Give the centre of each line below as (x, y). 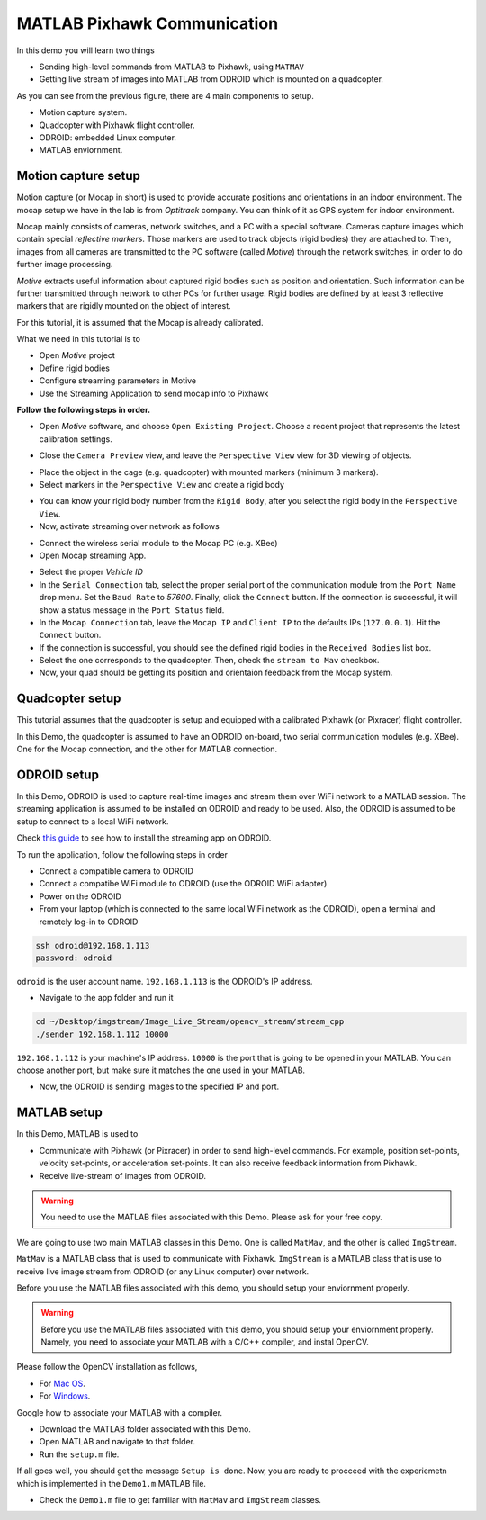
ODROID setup (58, 774)
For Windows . (65, 1396)
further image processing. (65, 265)
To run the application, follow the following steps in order (122, 854)
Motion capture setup (79, 176)
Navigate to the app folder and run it (106, 998)
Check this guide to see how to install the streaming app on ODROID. (144, 838)
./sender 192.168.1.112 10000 (102, 1034)
